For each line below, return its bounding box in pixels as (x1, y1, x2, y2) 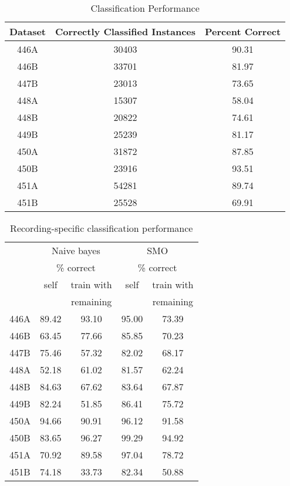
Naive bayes (52, 244, 100, 257)
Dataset (9, 25, 46, 38)
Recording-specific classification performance (10, 221, 193, 235)
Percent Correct (205, 25, 281, 38)
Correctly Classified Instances (55, 25, 196, 38)
